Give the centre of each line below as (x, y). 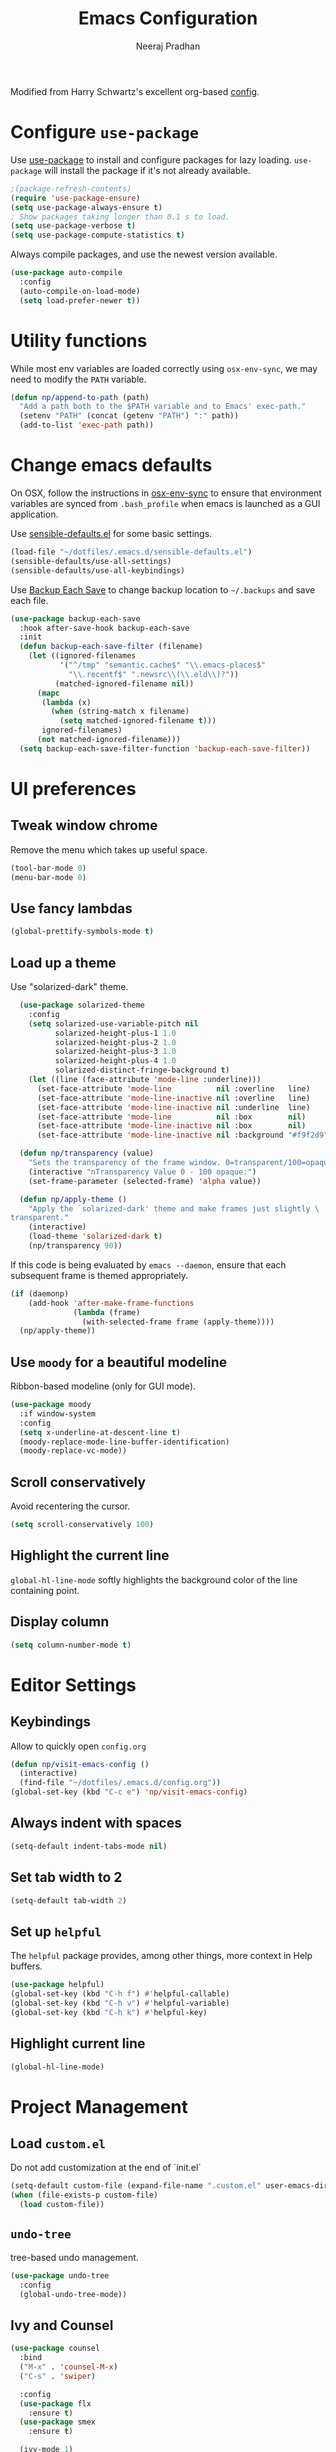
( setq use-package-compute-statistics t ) (98, 235)
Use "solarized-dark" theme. (69, 986)
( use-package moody (51, 1405)
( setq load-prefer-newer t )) (80, 300)
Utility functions (79, 340)
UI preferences (73, 788)
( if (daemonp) (40, 1293)
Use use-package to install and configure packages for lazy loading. (151, 159)
